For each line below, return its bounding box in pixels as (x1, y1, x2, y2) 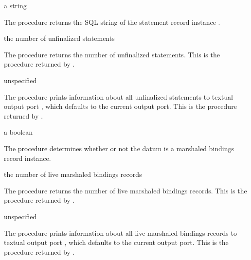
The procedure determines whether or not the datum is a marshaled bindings (4, 143, 234, 153)
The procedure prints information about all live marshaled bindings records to (4, 227, 237, 238)
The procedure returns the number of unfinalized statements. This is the (4, 49, 220, 59)
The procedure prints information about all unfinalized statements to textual (4, 91, 233, 102)
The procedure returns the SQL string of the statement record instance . (4, 17, 220, 27)
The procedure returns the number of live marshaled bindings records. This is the (4, 185, 247, 195)
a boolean (4, 127, 33, 137)
